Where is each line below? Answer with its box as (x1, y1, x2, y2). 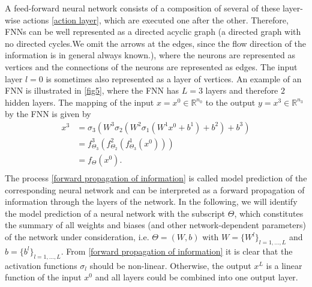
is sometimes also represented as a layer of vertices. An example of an (46, 72, 302, 85)
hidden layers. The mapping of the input (5, 95, 154, 108)
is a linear (266, 259, 302, 271)
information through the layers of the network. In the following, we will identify (5, 195, 298, 208)
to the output (205, 95, 256, 108)
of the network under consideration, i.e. (5, 231, 149, 243)
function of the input (5, 271, 82, 283)
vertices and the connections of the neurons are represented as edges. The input (5, 60, 298, 73)
